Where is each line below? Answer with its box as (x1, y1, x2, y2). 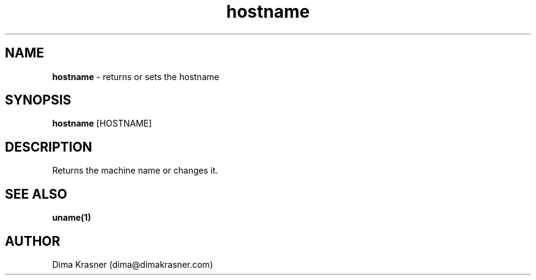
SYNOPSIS (5, 92, 72, 108)
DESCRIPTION (5, 139, 92, 155)
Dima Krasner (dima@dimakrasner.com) (52, 259, 213, 270)
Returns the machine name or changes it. (52, 165, 218, 176)
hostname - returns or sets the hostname (52, 71, 220, 82)
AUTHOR (5, 233, 61, 249)
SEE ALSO (5, 186, 67, 202)
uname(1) (52, 212, 91, 223)
